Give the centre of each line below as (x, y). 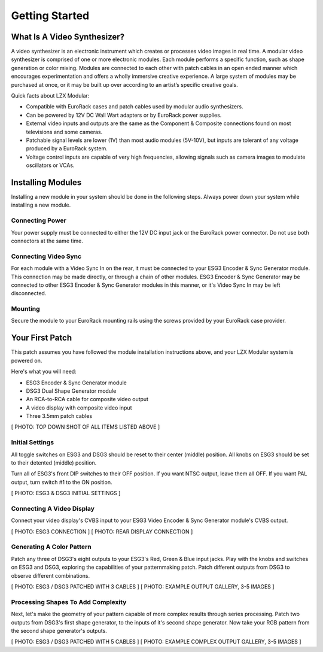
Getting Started (50, 16)
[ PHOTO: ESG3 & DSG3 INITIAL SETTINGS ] (66, 493)
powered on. (27, 360)
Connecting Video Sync (46, 256)
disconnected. (29, 293)
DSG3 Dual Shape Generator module (71, 391)
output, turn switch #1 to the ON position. (62, 482)
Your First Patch (41, 338)
